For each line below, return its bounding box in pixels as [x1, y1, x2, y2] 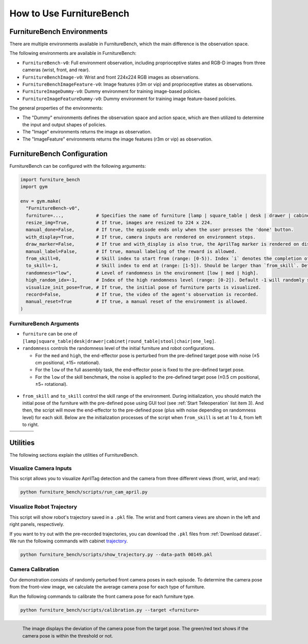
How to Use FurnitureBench [9, 8, 129, 19]
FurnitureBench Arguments [9, 320, 80, 327]
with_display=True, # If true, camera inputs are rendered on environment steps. [26, 234, 256, 240]
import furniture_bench [20, 177, 81, 182]
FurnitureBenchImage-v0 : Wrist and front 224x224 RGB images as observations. [22, 74, 200, 80]
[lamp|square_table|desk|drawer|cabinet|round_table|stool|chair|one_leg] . [22, 338, 216, 344]
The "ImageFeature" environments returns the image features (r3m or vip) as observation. [22, 136, 213, 142]
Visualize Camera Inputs [9, 464, 72, 472]
